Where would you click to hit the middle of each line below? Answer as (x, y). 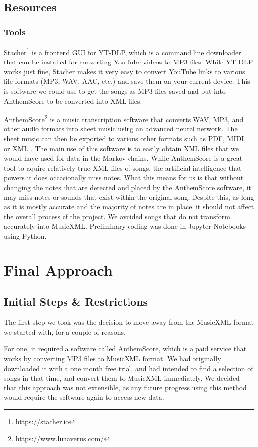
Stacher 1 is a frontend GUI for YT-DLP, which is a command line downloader (123, 51)
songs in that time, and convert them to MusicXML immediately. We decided (122, 378)
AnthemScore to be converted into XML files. (73, 100)
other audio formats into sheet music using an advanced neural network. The (121, 129)
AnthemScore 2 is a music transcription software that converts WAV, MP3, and (124, 118)
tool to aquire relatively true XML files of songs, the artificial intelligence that (123, 167)
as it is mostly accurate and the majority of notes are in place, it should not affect (129, 207)
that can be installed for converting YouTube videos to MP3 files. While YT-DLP (129, 62)
